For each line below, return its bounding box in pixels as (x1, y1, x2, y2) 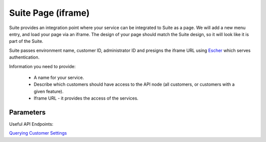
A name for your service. (33, 74, 84, 80)
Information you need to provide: (9, 63, 76, 69)
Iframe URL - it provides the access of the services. (33, 95, 139, 101)
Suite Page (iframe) (9, 7, 90, 18)
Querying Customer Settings (9, 130, 67, 136)
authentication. (9, 54, 40, 60)
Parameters (9, 108, 46, 116)
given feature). (33, 88, 64, 94)
